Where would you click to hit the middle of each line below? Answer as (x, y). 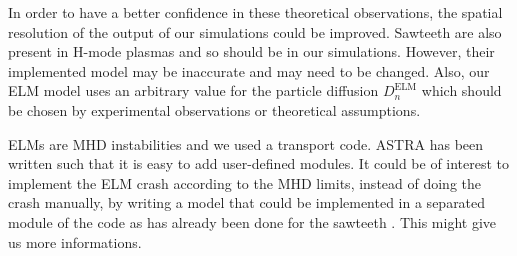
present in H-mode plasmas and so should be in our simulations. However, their (251, 51)
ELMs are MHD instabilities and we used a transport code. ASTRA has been (246, 143)
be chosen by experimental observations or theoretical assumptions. (214, 109)
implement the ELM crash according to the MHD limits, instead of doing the (245, 182)
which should (461, 90)
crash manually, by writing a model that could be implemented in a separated (247, 202)
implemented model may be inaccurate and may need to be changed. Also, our (249, 70)
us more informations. (75, 241)
